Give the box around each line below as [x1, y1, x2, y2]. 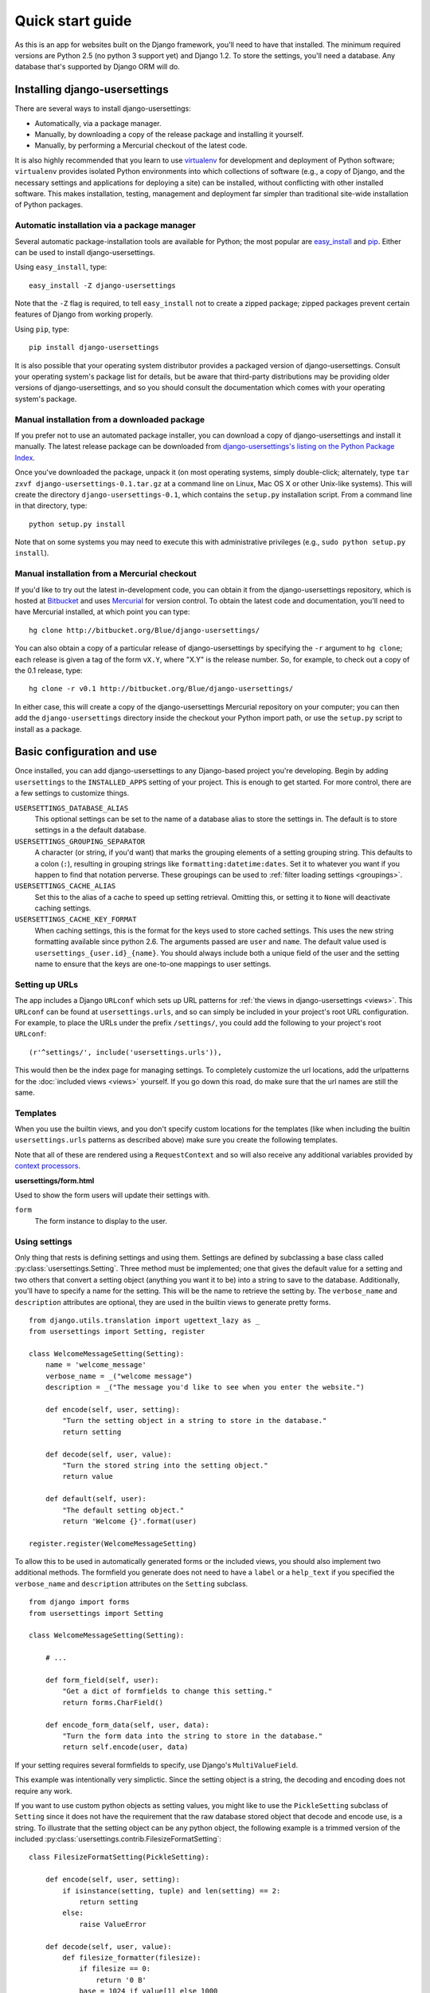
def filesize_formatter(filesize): [62, 1953, 201, 1962]
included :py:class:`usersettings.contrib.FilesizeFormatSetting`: [14, 1834, 222, 1844]
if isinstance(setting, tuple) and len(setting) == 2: [62, 1886, 281, 1895]
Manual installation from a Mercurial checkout [14, 568, 197, 580]
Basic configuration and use [14, 745, 158, 759]
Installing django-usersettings [14, 83, 169, 96]
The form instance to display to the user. [34, 1216, 167, 1225]
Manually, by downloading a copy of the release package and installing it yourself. [34, 130, 304, 140]
